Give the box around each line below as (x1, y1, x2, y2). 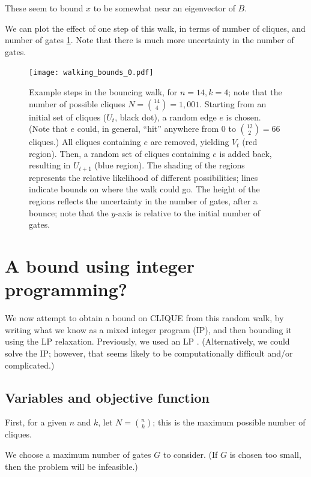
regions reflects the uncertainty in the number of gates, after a (29, 195, 258, 207)
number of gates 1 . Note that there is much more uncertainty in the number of (5, 34, 294, 46)
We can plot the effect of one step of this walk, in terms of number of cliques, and (5, 22, 306, 34)
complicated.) (5, 358, 55, 371)
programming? (5, 277, 128, 301)
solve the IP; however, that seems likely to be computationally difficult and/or (5, 346, 293, 359)
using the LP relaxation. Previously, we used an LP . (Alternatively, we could (5, 335, 290, 348)
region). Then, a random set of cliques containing (29, 147, 210, 159)
